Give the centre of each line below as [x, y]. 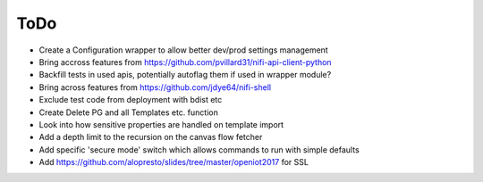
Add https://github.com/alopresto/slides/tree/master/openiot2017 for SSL [174, 162]
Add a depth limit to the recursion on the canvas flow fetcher [151, 137]
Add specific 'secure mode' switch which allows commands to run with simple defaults [199, 149]
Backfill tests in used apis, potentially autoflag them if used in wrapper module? [185, 75]
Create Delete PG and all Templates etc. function [128, 112]
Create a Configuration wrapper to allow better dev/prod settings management [183, 50]
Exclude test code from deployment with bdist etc [131, 100]
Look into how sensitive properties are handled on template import [161, 124]
